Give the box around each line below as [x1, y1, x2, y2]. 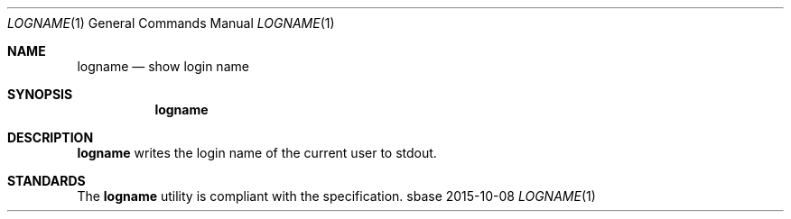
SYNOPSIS [7, 87, 73, 102]
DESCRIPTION [7, 130, 94, 145]
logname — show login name [77, 59, 249, 74]
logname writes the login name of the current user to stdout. [77, 145, 437, 160]
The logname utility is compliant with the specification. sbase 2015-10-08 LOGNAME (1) [77, 188, 596, 204]
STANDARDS [7, 173, 86, 188]
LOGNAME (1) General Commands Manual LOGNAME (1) [7, 15, 335, 31]
